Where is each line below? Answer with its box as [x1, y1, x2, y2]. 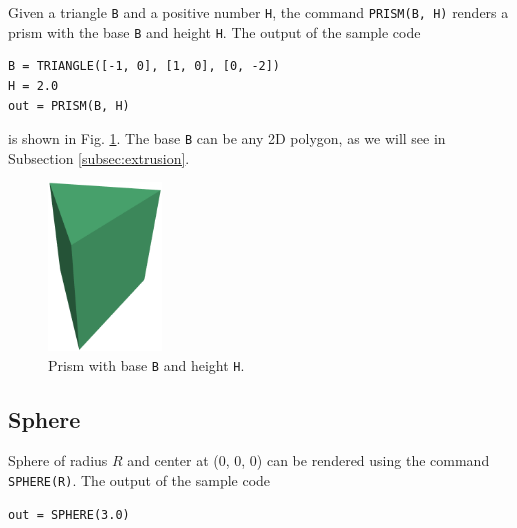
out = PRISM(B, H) [8, 98, 130, 113]
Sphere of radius [8, 450, 108, 471]
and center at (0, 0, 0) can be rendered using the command [127, 450, 490, 471]
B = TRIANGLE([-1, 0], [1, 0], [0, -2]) [8, 59, 281, 74]
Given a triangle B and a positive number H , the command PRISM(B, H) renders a [8, 2, 509, 22]
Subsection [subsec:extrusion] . [8, 147, 190, 168]
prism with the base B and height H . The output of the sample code [8, 21, 421, 42]
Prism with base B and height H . [48, 354, 245, 375]
